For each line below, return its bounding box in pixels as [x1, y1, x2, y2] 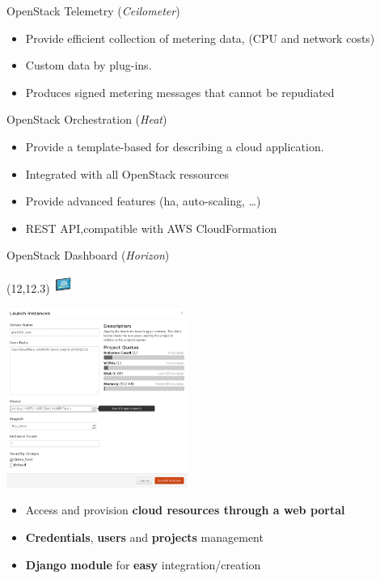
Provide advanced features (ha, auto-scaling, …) [25, 192, 261, 209]
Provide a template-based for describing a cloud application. [25, 137, 324, 154]
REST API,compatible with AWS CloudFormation [25, 219, 277, 236]
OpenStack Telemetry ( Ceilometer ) [6, 2, 180, 19]
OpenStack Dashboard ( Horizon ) [6, 247, 170, 264]
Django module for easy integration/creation [25, 556, 261, 573]
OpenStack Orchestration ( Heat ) [6, 111, 167, 128]
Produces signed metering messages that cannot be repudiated [25, 83, 335, 100]
